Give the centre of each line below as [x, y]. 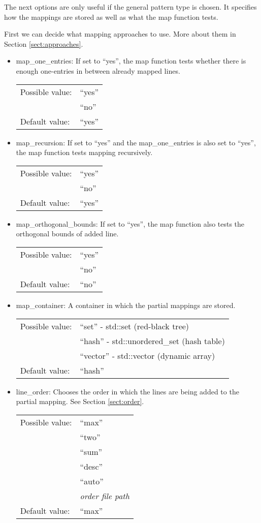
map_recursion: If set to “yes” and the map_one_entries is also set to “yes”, [136, 142]
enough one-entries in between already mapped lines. [98, 70]
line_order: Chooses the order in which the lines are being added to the [127, 391]
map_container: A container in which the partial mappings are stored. [126, 305]
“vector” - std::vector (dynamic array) [148, 355]
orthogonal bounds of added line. [67, 234]
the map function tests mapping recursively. [84, 152]
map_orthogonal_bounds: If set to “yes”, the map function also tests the [130, 223]
